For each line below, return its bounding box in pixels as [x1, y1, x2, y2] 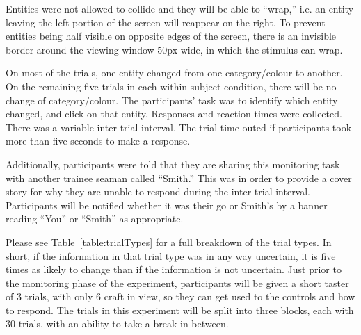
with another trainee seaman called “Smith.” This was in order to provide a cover [6, 170, 352, 185]
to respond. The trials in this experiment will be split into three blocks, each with [6, 302, 354, 317]
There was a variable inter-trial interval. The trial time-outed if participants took [6, 120, 352, 134]
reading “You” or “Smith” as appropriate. [6, 211, 184, 226]
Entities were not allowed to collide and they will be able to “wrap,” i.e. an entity [6, 1, 354, 15]
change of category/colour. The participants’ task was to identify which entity [6, 92, 338, 107]
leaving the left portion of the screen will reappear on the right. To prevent [6, 15, 326, 29]
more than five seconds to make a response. [6, 133, 191, 148]
